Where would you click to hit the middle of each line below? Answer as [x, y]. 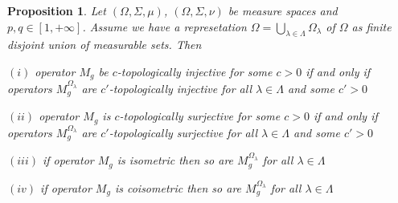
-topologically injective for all [181, 88]
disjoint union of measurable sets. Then [105, 45]
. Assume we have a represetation [164, 26]
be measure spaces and [283, 10]
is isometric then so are [175, 160]
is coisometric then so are [178, 188]
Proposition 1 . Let [57, 10]
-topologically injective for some [195, 71]
